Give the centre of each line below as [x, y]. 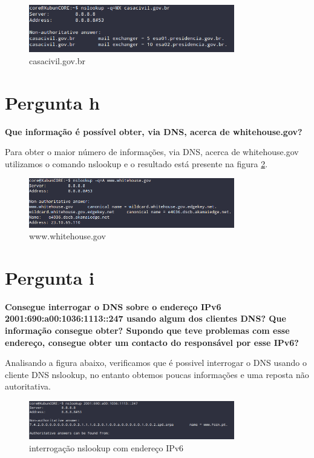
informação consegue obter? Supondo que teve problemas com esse [147, 330]
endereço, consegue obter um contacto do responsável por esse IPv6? [152, 342]
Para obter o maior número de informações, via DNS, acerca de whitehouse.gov [152, 152]
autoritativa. [28, 386]
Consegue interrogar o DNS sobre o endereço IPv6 [113, 306]
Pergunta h [52, 102]
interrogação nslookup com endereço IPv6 [106, 447]
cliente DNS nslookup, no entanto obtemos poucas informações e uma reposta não [157, 374]
